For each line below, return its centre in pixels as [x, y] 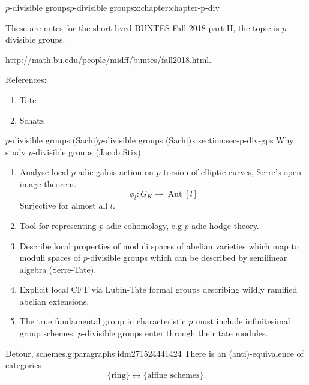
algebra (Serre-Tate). [58, 269]
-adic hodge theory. [224, 225]
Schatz [31, 120]
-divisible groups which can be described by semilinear [187, 258]
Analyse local [44, 172]
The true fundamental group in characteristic [103, 321]
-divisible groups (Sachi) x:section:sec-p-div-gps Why [198, 140]
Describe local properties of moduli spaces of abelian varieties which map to [159, 246]
